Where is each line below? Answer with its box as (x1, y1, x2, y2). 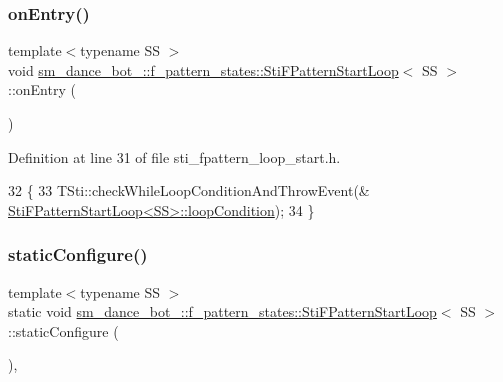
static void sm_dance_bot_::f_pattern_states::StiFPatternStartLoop (8, 301, 437, 322)
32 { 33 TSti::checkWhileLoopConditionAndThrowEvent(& (8, 180, 370, 201)
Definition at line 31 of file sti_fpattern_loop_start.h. (8, 146, 341, 167)
